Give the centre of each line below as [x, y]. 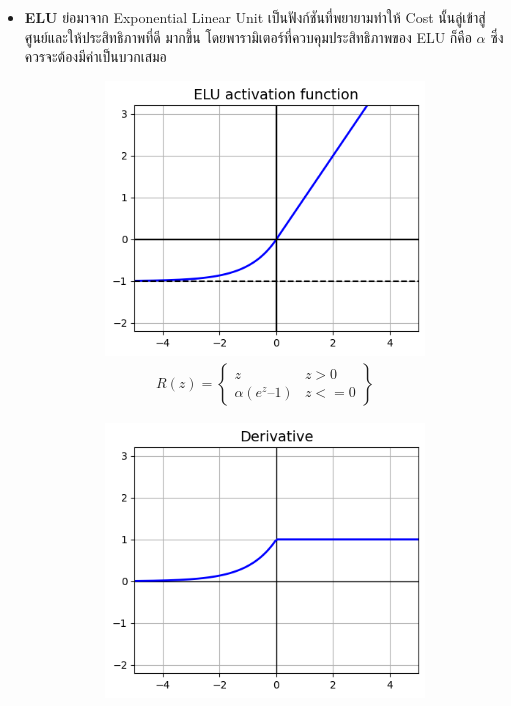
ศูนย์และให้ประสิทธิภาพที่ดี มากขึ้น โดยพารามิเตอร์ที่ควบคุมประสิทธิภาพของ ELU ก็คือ [248, 36]
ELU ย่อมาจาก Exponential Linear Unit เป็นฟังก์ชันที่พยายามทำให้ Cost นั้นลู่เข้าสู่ [255, 17]
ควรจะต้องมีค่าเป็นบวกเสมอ [95, 56]
